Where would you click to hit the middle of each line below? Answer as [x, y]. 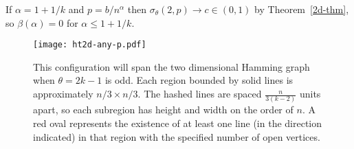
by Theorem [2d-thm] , [302, 9]
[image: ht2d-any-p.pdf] [90, 45]
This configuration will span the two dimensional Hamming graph [172, 66]
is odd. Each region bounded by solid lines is [199, 80]
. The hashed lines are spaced [200, 94]
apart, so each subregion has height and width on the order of [163, 110]
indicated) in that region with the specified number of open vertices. [177, 136]
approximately [63, 94]
